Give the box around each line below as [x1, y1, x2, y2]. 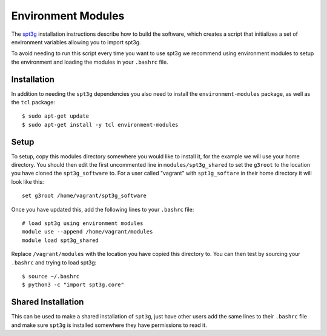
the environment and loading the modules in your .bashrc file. [11, 58, 169, 66]
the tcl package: [11, 99, 56, 106]
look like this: [11, 178, 44, 185]
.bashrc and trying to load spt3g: [11, 258, 97, 266]
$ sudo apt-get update [22, 113, 90, 119]
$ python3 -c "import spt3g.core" [22, 281, 124, 288]
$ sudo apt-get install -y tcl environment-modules [22, 121, 179, 128]
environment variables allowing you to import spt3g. [11, 38, 142, 45]
